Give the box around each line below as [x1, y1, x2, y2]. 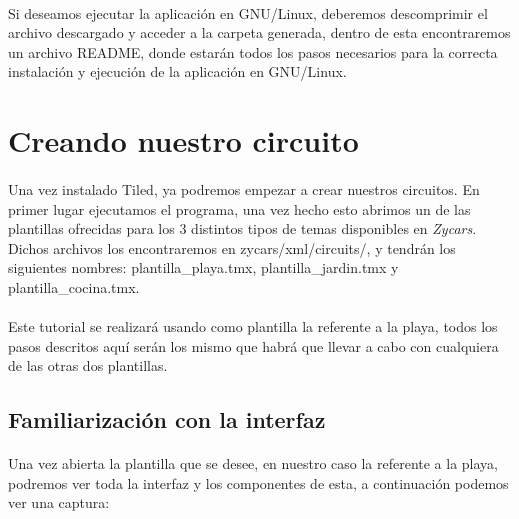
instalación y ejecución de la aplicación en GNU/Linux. [8, 61, 347, 82]
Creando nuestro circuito [8, 120, 359, 161]
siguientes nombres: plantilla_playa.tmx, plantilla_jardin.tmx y [8, 257, 399, 278]
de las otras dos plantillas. [8, 355, 168, 376]
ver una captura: [8, 492, 110, 513]
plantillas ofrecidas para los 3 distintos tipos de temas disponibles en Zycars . [8, 218, 477, 239]
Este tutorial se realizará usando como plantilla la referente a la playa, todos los [8, 316, 498, 337]
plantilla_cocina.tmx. [8, 276, 140, 297]
